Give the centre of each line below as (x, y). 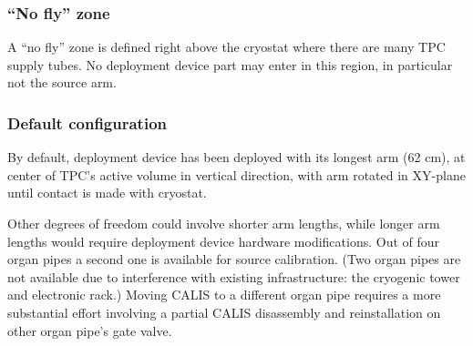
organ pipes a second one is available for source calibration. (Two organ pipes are (234, 259)
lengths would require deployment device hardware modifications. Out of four (224, 241)
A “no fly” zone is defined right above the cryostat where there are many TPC (226, 47)
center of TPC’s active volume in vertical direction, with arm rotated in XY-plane (236, 174)
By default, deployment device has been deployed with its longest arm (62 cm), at (236, 157)
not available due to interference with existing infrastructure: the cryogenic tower (234, 276)
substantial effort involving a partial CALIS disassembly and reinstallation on (224, 312)
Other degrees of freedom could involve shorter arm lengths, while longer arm (224, 223)
